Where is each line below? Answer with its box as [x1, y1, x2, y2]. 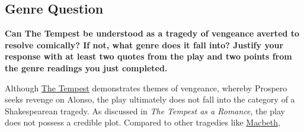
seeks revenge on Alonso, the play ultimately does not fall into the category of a [5, 93, 295, 105]
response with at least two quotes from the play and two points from [5, 50, 292, 62]
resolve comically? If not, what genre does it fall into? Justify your [5, 38, 284, 51]
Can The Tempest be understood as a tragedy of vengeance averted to [5, 27, 300, 39]
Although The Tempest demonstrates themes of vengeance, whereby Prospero [5, 81, 287, 94]
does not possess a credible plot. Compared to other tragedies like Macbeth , [5, 116, 280, 128]
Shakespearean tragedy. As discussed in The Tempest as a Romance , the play [5, 104, 285, 117]
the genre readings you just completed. [5, 61, 168, 74]
